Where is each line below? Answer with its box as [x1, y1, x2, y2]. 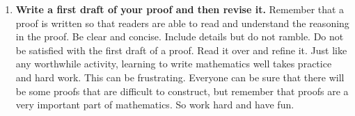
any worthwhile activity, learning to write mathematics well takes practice [15, 56, 332, 71]
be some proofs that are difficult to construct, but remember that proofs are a [15, 83, 349, 98]
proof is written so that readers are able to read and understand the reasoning [15, 15, 349, 30]
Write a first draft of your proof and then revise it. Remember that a [15, 2, 345, 16]
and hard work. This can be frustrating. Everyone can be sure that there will [15, 69, 345, 84]
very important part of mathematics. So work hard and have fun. [15, 97, 294, 112]
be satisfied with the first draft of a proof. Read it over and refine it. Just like [15, 42, 347, 57]
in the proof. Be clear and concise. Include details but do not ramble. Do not [15, 29, 344, 44]
